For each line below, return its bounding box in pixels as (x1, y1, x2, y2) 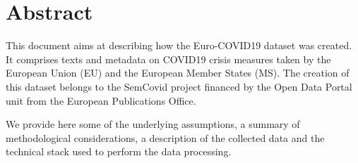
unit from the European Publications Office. (6, 93, 196, 107)
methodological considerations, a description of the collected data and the (6, 130, 325, 145)
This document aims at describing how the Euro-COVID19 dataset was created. (6, 38, 352, 53)
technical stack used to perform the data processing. (6, 144, 232, 159)
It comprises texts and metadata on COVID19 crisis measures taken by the (6, 51, 331, 66)
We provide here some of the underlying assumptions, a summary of (6, 117, 300, 131)
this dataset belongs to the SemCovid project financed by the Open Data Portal (6, 79, 352, 93)
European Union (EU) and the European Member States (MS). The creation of (6, 65, 350, 80)
